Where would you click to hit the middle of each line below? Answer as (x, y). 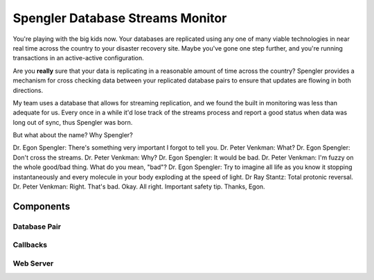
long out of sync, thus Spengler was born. (73, 122)
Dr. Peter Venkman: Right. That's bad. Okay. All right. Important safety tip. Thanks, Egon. (139, 186)
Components (42, 206)
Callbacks (30, 245)
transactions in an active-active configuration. (79, 58)
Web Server (33, 263)
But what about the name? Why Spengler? (73, 135)
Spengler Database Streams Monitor (120, 18)
